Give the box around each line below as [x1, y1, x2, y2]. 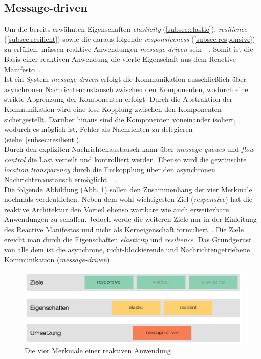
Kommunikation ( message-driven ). [4, 254, 112, 264]
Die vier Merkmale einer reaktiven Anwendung [25, 345, 171, 356]
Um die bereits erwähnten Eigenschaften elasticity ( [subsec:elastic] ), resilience [4, 24, 247, 34]
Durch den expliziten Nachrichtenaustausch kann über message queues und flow [4, 144, 254, 154]
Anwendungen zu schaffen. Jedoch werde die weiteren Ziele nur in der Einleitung [4, 214, 257, 225]
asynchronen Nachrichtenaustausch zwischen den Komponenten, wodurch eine [4, 83, 248, 94]
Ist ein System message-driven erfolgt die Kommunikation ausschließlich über [4, 74, 246, 84]
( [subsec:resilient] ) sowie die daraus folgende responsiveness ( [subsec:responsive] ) [4, 33, 255, 44]
